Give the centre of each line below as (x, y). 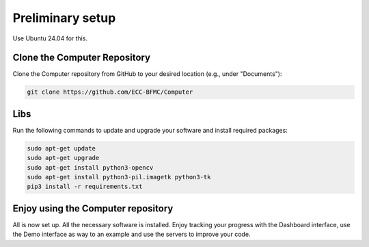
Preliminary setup (64, 18)
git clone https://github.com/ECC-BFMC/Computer (110, 92)
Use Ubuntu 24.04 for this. (50, 38)
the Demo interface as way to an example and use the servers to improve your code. (132, 234)
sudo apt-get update (61, 148)
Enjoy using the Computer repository (93, 208)
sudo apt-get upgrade (63, 158)
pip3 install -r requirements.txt (85, 187)
